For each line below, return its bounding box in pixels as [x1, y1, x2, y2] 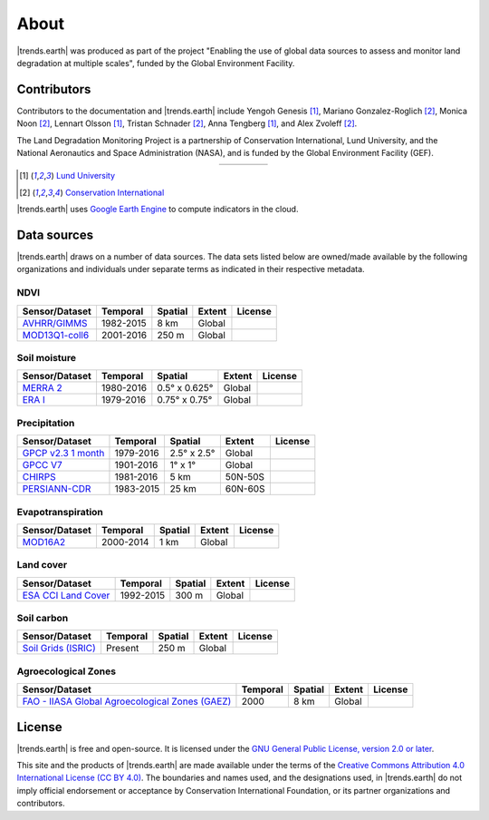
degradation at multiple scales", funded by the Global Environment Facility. [16, 57, 295, 68]
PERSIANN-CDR [22, 483, 91, 495]
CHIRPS [22, 471, 56, 483]
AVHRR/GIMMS [22, 317, 88, 329]
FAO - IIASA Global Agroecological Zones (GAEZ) [22, 695, 232, 708]
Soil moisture [16, 352, 77, 364]
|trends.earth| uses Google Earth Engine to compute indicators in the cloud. [16, 204, 299, 215]
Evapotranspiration [16, 505, 104, 518]
